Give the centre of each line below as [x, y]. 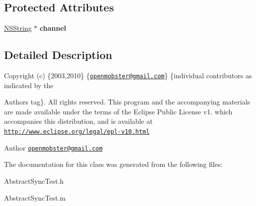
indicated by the [29, 85]
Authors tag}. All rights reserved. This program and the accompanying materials [127, 102]
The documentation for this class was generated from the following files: [113, 164]
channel [53, 28]
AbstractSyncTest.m [35, 197]
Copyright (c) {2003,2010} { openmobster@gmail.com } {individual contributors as [128, 75]
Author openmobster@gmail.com [53, 147]
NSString [18, 28]
